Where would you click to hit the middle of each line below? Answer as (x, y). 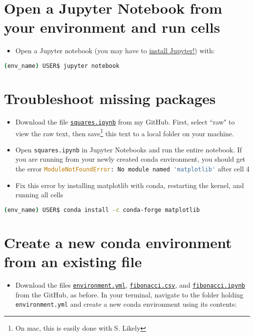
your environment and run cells (112, 27)
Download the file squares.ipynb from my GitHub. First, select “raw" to (125, 121)
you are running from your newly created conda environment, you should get (130, 159)
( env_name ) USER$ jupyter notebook (62, 66)
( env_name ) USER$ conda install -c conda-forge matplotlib (102, 210)
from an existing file (73, 262)
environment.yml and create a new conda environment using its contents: (126, 304)
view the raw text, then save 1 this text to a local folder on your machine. (125, 132)
